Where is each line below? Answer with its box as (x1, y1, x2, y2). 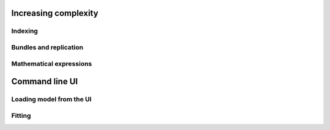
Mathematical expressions (11, 59, 92, 68)
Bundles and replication (11, 43, 84, 51)
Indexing (11, 27, 38, 35)
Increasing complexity (11, 8, 99, 18)
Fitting (11, 111, 31, 120)
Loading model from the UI (11, 95, 92, 104)
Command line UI (11, 76, 78, 87)
